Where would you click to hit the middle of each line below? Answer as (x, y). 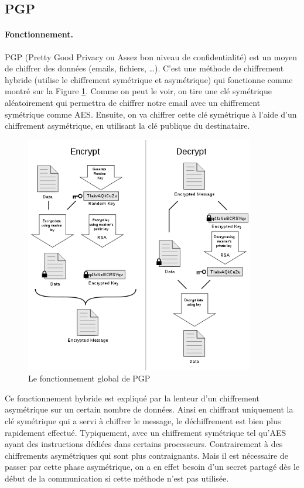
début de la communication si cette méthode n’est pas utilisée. (117, 478)
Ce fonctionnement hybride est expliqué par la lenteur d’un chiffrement (132, 398)
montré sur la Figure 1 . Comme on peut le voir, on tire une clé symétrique (138, 91)
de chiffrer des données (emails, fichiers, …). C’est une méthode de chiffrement (144, 68)
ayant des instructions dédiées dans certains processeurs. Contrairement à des (144, 444)
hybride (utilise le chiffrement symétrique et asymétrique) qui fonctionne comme (149, 79)
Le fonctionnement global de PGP (89, 378)
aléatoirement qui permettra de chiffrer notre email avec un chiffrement (133, 102)
